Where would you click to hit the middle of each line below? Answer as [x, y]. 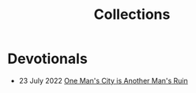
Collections [132, 15]
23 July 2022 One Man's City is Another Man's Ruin [104, 80]
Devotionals [47, 59]
